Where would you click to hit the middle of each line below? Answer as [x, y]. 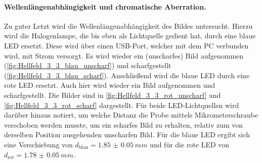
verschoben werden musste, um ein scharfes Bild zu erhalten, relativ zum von [124, 124]
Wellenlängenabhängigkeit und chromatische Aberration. [105, 6]
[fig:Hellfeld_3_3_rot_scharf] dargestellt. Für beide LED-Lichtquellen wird [122, 105]
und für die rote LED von [190, 144]
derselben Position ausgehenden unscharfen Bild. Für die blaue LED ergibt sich [127, 134]
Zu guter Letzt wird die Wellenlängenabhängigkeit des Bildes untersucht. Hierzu [128, 25]
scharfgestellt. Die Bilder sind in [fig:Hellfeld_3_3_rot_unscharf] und [113, 95]
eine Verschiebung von [38, 144]
